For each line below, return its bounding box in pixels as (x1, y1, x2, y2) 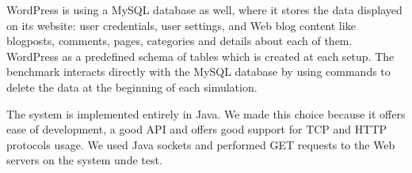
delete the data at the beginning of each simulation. (6, 78, 257, 95)
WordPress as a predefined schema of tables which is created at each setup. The (6, 47, 395, 64)
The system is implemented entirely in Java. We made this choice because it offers (6, 105, 406, 122)
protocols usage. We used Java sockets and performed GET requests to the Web (6, 136, 395, 152)
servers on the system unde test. (6, 152, 162, 168)
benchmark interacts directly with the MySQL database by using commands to (6, 63, 391, 80)
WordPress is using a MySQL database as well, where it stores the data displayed (6, 2, 402, 17)
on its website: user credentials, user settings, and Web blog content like (6, 17, 356, 33)
